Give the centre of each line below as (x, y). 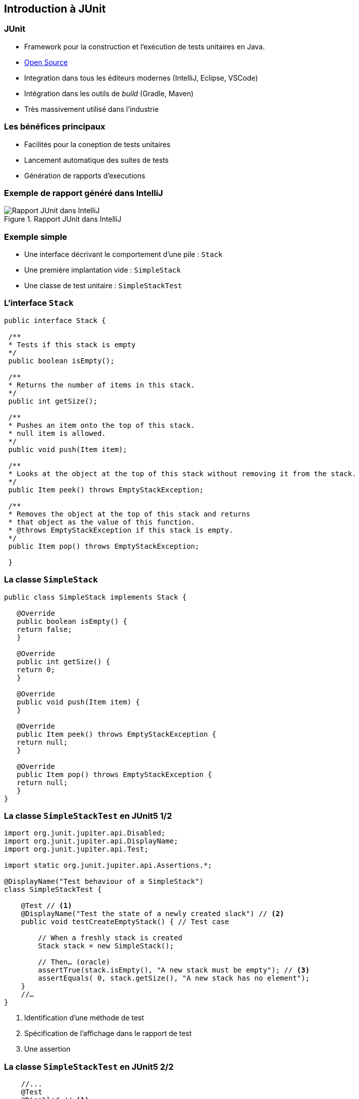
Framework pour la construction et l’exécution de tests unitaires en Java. (145, 46)
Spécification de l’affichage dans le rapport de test (108, 1033)
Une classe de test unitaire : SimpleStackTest (103, 286)
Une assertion (47, 1049)
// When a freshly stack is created (110, 938)
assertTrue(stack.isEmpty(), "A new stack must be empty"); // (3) (174, 970)
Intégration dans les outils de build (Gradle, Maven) (109, 93)
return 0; (36, 669)
